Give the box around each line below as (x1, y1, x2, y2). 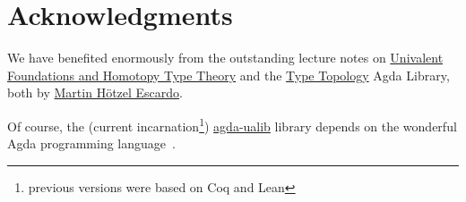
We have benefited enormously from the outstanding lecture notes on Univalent (7, 48, 444, 67)
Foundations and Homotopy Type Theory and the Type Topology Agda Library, (7, 65, 450, 84)
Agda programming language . (7, 134, 176, 153)
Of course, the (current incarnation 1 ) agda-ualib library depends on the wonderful (7, 114, 457, 135)
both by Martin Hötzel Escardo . (7, 83, 184, 102)
